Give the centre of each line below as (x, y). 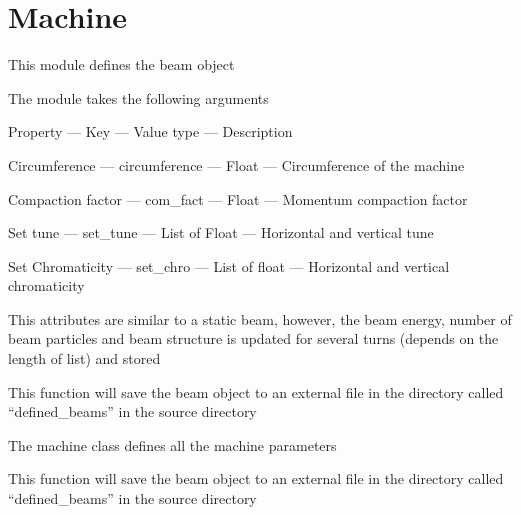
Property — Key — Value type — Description (150, 131)
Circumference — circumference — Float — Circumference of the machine (236, 164)
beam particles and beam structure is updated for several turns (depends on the (253, 338)
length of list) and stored (84, 358)
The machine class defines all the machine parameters (172, 444)
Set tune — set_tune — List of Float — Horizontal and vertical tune (221, 232)
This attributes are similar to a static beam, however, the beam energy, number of (260, 318)
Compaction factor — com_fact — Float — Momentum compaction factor (238, 198)
